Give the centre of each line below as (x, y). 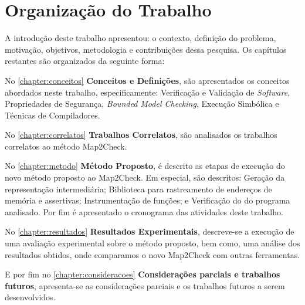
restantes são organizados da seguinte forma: (85, 61)
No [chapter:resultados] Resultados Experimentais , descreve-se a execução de (150, 231)
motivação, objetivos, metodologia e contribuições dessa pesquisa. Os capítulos (146, 49)
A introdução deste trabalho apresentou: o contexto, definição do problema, (140, 38)
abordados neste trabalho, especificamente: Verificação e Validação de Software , (148, 92)
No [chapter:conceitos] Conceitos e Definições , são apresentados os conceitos (147, 80)
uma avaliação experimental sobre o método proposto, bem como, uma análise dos (152, 243)
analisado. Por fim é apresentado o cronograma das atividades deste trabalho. (144, 211)
